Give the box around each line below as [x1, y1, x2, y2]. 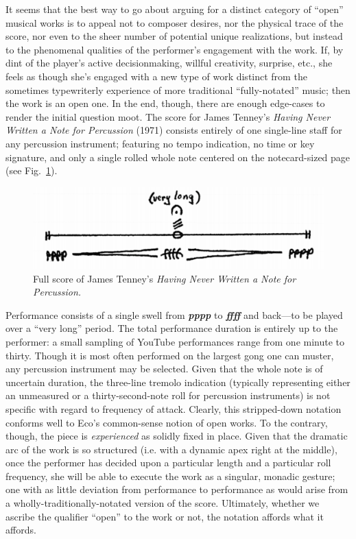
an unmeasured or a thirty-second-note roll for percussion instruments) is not [5, 388, 331, 403]
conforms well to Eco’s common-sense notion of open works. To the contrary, [5, 415, 328, 429]
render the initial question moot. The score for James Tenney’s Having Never [5, 109, 331, 123]
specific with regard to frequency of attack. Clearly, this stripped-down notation [5, 401, 342, 416]
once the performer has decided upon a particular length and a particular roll [5, 455, 331, 470]
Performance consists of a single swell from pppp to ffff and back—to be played [5, 307, 343, 322]
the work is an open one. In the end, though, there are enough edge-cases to [5, 96, 325, 110]
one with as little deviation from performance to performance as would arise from [5, 482, 348, 496]
